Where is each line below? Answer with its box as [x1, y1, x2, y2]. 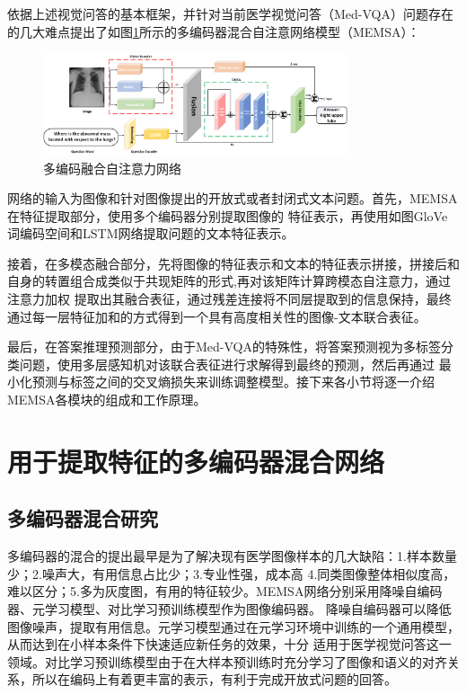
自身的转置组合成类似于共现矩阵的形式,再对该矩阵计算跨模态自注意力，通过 [7, 271, 451, 290]
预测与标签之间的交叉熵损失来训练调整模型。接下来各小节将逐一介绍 [31, 372, 435, 391]
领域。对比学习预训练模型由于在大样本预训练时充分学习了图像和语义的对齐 [7, 652, 447, 671]
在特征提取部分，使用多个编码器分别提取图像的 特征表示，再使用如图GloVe [7, 206, 448, 225]
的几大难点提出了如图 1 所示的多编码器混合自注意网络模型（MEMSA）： [7, 22, 420, 40]
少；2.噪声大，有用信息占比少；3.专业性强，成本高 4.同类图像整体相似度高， [7, 564, 456, 583]
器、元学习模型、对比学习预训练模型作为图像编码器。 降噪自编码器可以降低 [7, 599, 452, 618]
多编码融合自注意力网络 [43, 158, 181, 177]
